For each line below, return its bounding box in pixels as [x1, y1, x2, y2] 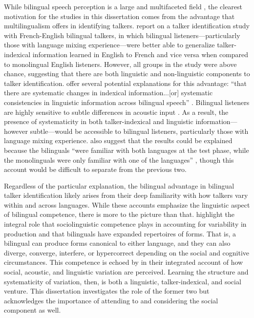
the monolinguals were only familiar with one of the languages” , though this [4, 154, 234, 165]
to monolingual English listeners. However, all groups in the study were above [4, 59, 237, 69]
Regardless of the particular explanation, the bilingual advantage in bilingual [4, 180, 234, 191]
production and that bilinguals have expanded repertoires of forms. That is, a [4, 228, 236, 238]
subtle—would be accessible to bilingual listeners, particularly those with [30, 126, 249, 136]
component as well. [4, 305, 61, 315]
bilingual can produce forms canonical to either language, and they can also [4, 238, 231, 248]
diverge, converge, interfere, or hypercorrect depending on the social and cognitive [4, 247, 250, 257]
